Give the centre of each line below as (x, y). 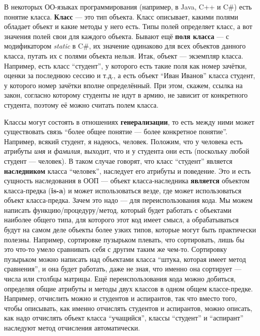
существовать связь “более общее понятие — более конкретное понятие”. (116, 131)
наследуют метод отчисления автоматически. (72, 327)
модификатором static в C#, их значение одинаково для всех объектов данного (125, 46)
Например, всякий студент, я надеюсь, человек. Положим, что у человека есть (123, 141)
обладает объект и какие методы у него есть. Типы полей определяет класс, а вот (128, 26)
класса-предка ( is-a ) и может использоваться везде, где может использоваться (123, 190)
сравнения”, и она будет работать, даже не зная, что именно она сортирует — (123, 269)
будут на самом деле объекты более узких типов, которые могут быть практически (130, 230)
